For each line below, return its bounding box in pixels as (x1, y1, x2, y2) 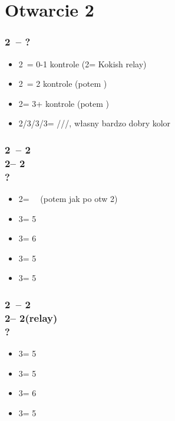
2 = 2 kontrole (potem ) (18, 77, 107, 90)
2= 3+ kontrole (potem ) (18, 97, 110, 109)
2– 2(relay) (5, 310, 58, 325)
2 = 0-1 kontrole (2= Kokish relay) (18, 57, 147, 70)
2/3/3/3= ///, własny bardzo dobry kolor (18, 117, 171, 129)
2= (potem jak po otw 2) (18, 192, 118, 205)
